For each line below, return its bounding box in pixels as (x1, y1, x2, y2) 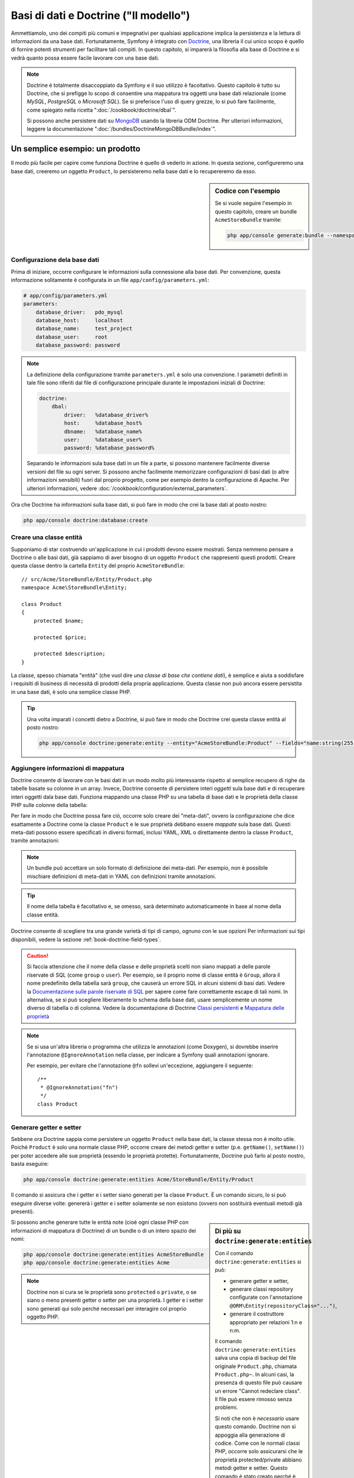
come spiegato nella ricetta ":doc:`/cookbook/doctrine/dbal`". (27, 106, 176, 114)
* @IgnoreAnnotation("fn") (40, 1084, 119, 1091)
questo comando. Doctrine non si (215, 1423, 296, 1430)
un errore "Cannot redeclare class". (215, 1387, 301, 1395)
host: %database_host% (64, 420, 142, 427)
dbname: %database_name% (64, 428, 142, 435)
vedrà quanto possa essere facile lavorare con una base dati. (11, 54, 159, 61)
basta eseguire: (11, 1161, 49, 1168)
